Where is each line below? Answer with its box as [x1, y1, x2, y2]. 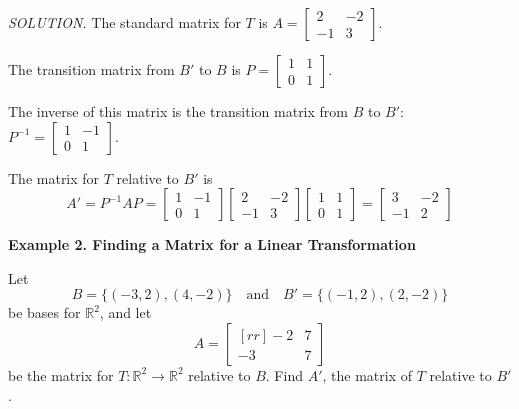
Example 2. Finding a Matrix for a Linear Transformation [8, 234, 416, 255]
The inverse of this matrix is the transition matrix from [8, 101, 349, 121]
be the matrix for [8, 364, 114, 385]
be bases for [8, 302, 81, 323]
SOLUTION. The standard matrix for [8, 12, 241, 32]
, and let [99, 302, 152, 323]
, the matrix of [322, 364, 412, 385]
